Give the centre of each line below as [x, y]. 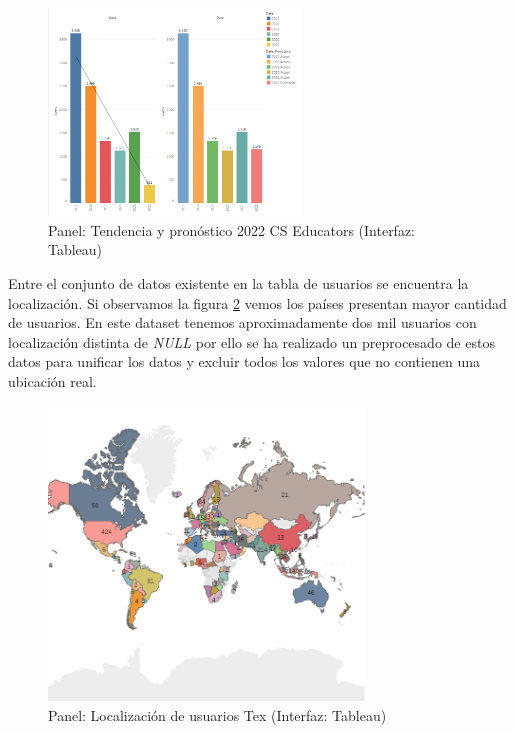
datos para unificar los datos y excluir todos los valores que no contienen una [244, 361]
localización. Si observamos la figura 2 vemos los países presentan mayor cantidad [257, 302]
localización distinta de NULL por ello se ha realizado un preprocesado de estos [251, 341]
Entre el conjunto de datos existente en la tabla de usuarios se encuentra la [238, 282]
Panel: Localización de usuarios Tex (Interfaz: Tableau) [217, 714]
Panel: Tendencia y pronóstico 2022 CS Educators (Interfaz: [232, 229]
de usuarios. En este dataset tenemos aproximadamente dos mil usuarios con [242, 322]
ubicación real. [52, 380]
